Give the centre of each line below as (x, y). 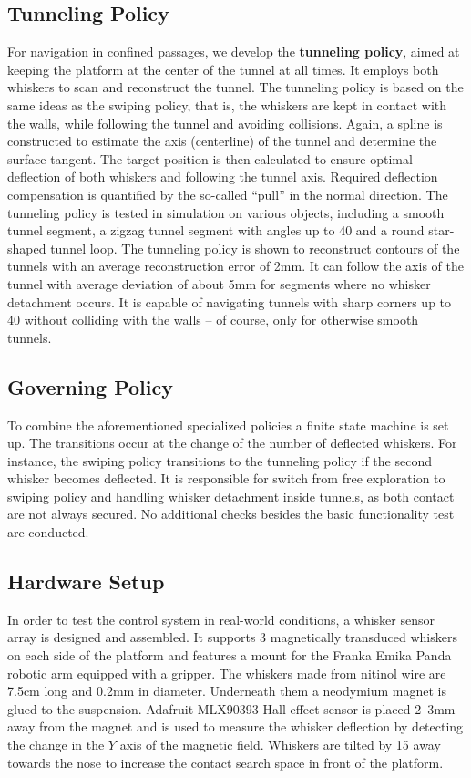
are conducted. (48, 532)
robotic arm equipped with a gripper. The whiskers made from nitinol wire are (227, 673)
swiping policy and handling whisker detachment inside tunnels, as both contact (231, 496)
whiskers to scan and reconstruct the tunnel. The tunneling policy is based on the (235, 87)
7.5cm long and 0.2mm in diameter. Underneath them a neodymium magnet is (227, 691)
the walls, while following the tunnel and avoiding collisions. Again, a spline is (225, 123)
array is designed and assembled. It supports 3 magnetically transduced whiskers (232, 637)
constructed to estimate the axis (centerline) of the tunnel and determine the (222, 141)
